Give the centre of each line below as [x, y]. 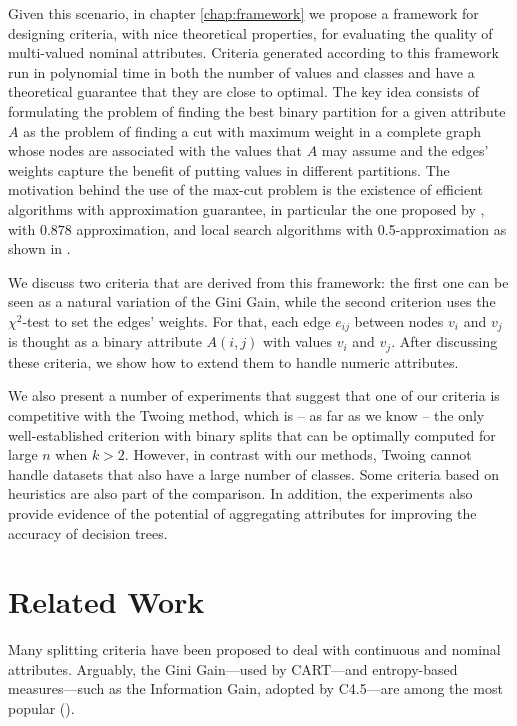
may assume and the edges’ [405, 150]
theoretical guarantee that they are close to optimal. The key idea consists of [243, 91]
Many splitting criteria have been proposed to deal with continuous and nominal [254, 649]
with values [297, 341]
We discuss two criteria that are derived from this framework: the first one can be [258, 281]
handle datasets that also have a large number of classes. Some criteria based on [254, 473]
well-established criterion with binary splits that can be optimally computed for [252, 434]
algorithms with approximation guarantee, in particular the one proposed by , [246, 208]
